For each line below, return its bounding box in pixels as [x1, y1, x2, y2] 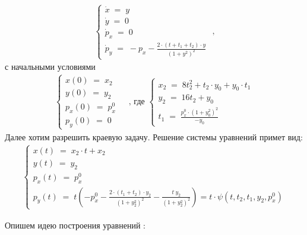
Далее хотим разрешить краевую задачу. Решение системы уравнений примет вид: [5, 131, 303, 143]
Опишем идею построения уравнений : [5, 218, 145, 231]
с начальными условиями [5, 60, 96, 73]
